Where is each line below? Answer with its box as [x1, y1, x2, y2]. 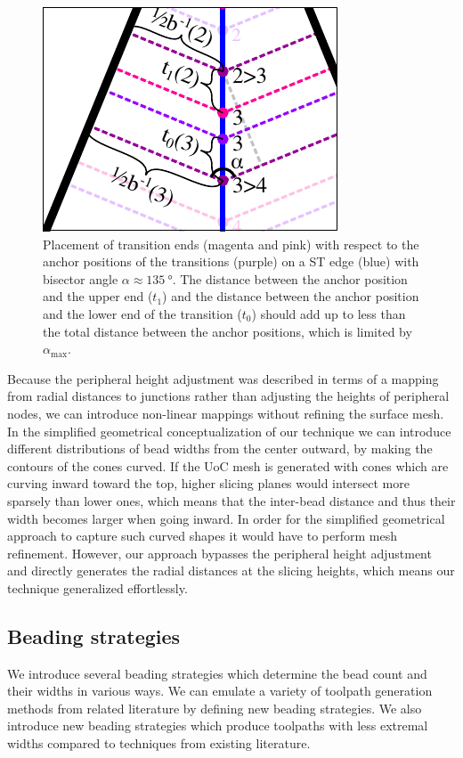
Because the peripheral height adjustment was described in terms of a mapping [7, 369, 439, 387]
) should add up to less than [251, 304, 406, 322]
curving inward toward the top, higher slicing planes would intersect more [7, 474, 410, 493]
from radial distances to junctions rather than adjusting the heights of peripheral [7, 387, 450, 405]
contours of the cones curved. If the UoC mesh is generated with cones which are [7, 456, 449, 475]
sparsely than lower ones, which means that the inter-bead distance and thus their [7, 491, 456, 509]
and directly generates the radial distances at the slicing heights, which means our [7, 561, 455, 580]
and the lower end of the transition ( [43, 304, 242, 322]
